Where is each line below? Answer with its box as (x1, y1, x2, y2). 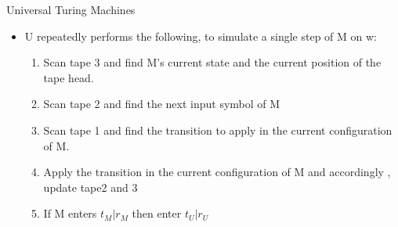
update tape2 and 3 (43, 178, 138, 195)
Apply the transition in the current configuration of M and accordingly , (43, 164, 391, 180)
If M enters (43, 205, 97, 222)
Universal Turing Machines (6, 2, 136, 17)
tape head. (43, 69, 94, 85)
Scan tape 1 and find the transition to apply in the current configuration (43, 121, 393, 138)
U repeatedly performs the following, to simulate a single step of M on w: (24, 27, 377, 44)
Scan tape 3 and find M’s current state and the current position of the (43, 54, 382, 70)
